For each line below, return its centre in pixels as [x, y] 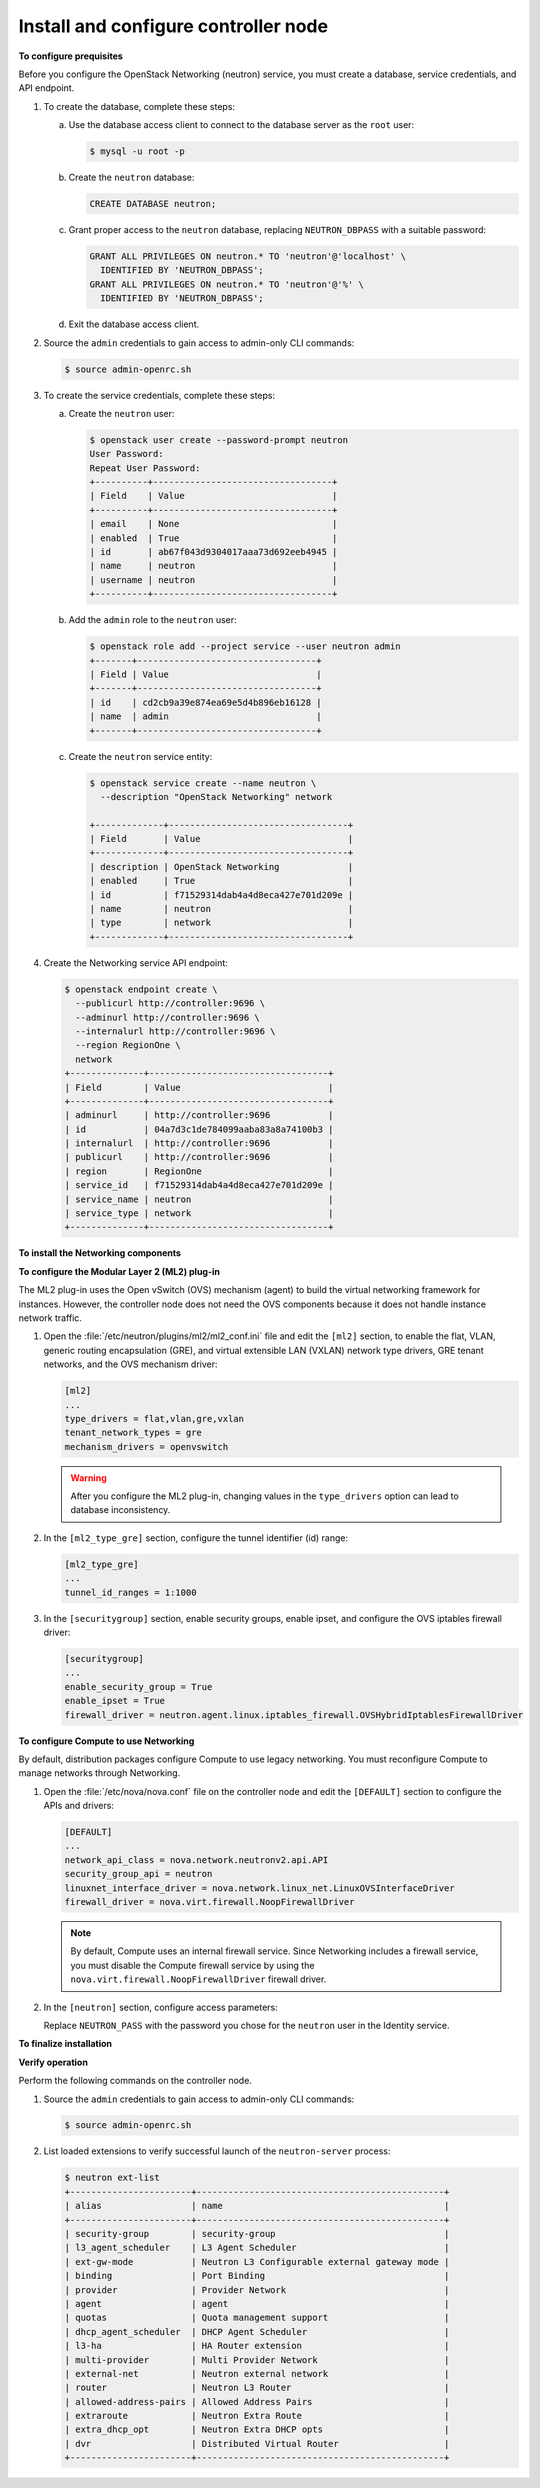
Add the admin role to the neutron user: [152, 620]
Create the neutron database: [131, 177]
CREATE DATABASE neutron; [153, 204]
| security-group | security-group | [257, 2234]
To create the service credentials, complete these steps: [159, 395]
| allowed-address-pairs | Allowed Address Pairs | [257, 2401]
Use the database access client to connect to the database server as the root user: [241, 125]
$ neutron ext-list [112, 2178]
